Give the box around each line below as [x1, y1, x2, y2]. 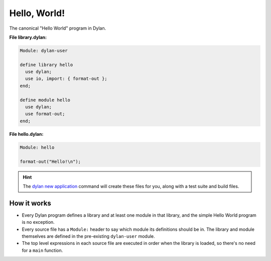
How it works [9, 199, 51, 207]
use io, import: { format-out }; [25, 76, 107, 81]
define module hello [20, 97, 70, 103]
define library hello [20, 62, 73, 67]
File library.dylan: [9, 34, 47, 40]
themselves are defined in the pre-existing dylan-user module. [22, 233, 155, 239]
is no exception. [22, 219, 55, 225]
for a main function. [22, 247, 63, 253]
